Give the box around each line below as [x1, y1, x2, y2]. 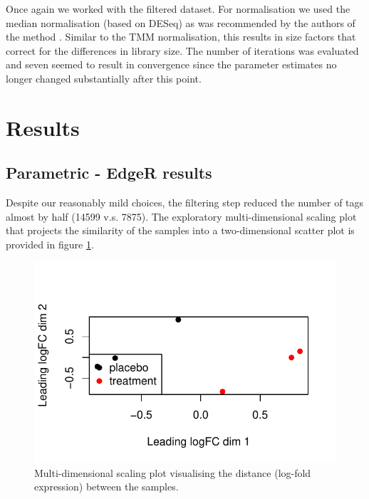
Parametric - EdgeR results [6, 162, 212, 184]
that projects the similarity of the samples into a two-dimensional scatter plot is [6, 223, 355, 238]
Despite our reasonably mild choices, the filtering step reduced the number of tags [6, 195, 364, 210]
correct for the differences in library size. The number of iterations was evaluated [6, 43, 359, 58]
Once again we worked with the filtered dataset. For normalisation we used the [6, 1, 350, 16]
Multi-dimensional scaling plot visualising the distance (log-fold [34, 465, 311, 480]
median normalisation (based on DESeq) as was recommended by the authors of [6, 15, 355, 30]
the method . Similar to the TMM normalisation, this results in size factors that [6, 29, 356, 44]
